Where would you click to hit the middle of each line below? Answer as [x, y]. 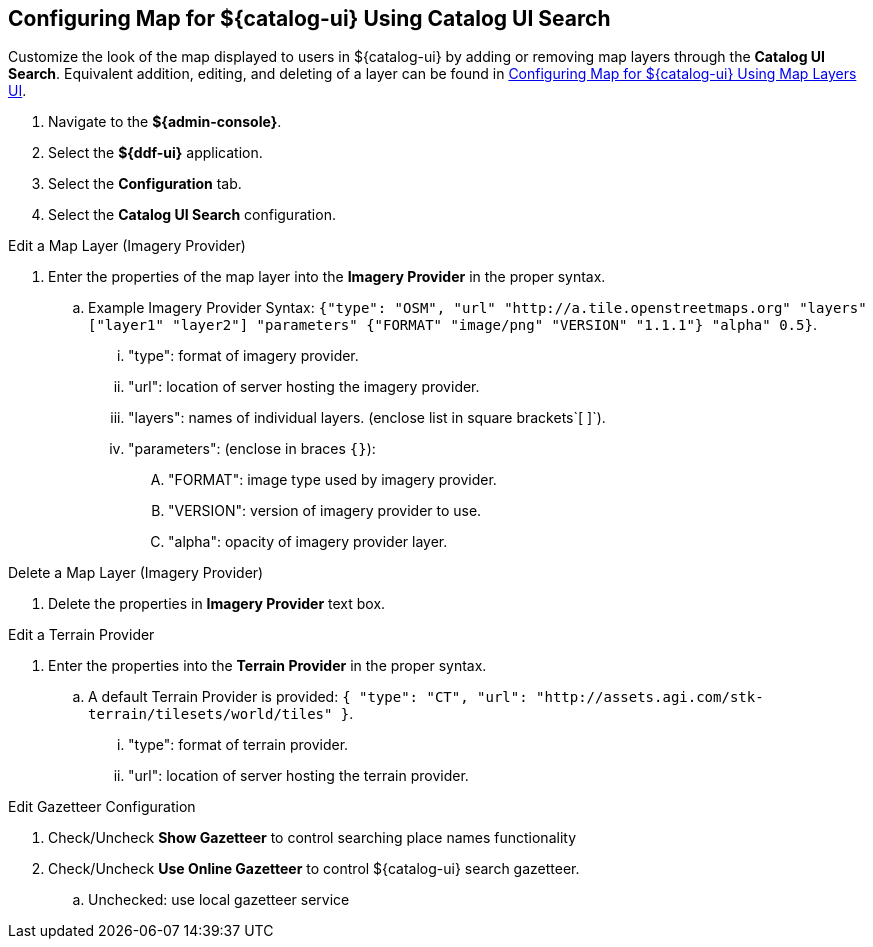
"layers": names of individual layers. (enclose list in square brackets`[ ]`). [367, 418]
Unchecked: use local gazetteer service [219, 900]
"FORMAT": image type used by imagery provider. [332, 480]
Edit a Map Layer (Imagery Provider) [127, 246]
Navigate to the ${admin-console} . [165, 122]
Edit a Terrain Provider [81, 635]
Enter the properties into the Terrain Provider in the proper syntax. [267, 666]
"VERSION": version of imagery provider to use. [325, 511]
